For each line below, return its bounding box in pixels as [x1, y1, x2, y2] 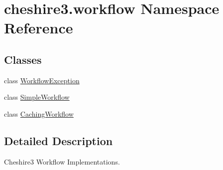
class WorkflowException [4, 75, 80, 85]
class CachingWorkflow [4, 108, 74, 119]
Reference [4, 17, 73, 38]
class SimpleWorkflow [4, 92, 70, 102]
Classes [4, 51, 42, 67]
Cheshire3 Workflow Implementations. [4, 156, 120, 167]
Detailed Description [4, 133, 113, 148]
